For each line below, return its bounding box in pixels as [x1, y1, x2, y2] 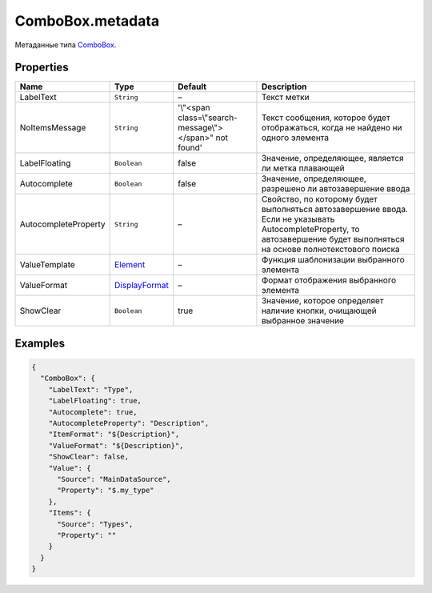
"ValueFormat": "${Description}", [48, 441, 184, 450]
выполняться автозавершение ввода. [261, 204, 408, 215]
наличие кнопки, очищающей [261, 305, 378, 316]
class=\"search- [177, 112, 238, 123]
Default [177, 81, 207, 92]
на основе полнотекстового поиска [261, 244, 400, 255]
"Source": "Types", [57, 519, 134, 528]
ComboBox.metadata [14, 12, 160, 30]
